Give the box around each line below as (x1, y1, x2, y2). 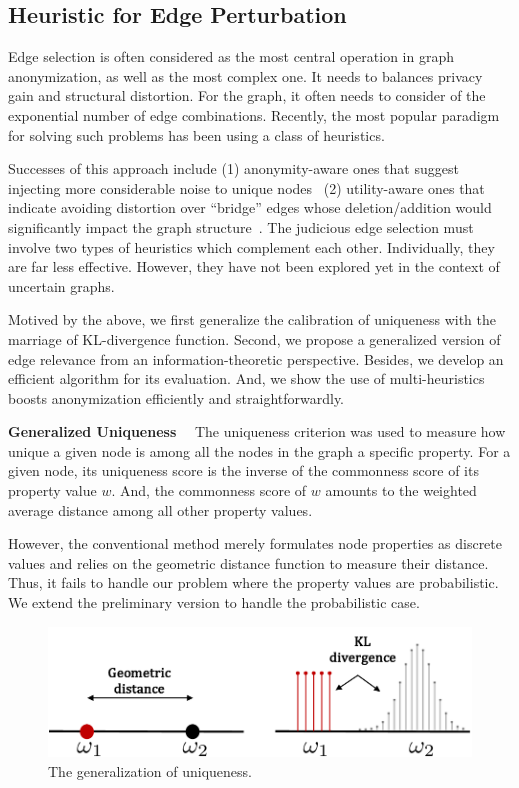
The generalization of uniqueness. (48, 760, 252, 781)
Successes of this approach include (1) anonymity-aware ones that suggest (8, 158, 459, 179)
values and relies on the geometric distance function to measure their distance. (8, 552, 489, 573)
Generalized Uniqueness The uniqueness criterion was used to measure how (8, 421, 506, 442)
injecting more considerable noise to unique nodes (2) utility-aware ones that (8, 177, 485, 198)
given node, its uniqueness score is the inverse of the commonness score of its (8, 460, 479, 481)
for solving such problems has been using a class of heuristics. (8, 124, 385, 145)
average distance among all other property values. (8, 499, 313, 520)
